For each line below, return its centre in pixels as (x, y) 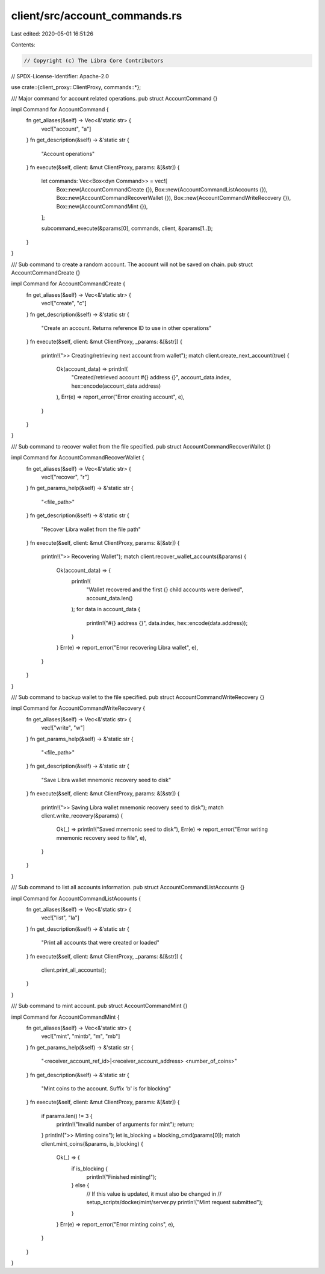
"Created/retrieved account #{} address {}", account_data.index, (151, 378)
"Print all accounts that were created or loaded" (100, 943)
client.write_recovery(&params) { (82, 815)
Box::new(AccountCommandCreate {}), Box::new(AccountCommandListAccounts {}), (162, 189)
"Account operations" (68, 154)
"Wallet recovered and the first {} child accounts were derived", (165, 589)
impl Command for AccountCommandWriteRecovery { (78, 708)
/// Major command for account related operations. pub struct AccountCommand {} (114, 98)
